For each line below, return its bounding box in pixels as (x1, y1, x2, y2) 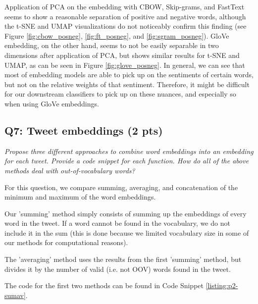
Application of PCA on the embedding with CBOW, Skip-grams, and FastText (4, 1, 245, 11)
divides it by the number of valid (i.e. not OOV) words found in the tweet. (4, 263, 231, 274)
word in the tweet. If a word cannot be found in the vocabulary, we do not (4, 218, 230, 228)
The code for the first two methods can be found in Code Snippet (4, 280, 204, 291)
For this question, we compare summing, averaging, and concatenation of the (4, 182, 238, 192)
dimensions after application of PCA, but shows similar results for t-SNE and (4, 50, 240, 60)
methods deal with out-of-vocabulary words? (4, 165, 135, 175)
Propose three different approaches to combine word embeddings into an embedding (4, 146, 254, 156)
